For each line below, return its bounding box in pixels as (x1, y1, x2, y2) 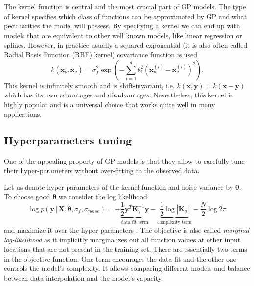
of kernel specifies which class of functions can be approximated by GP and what (4, 11, 247, 21)
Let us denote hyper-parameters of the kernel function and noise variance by (4, 182, 233, 192)
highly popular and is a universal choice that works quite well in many (4, 99, 215, 109)
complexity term (157, 220, 192, 225)
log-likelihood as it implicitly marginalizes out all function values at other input (4, 234, 241, 244)
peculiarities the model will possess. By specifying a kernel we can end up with (4, 21, 240, 31)
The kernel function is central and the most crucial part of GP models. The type (4, 1, 246, 11)
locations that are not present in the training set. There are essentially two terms (4, 244, 247, 254)
